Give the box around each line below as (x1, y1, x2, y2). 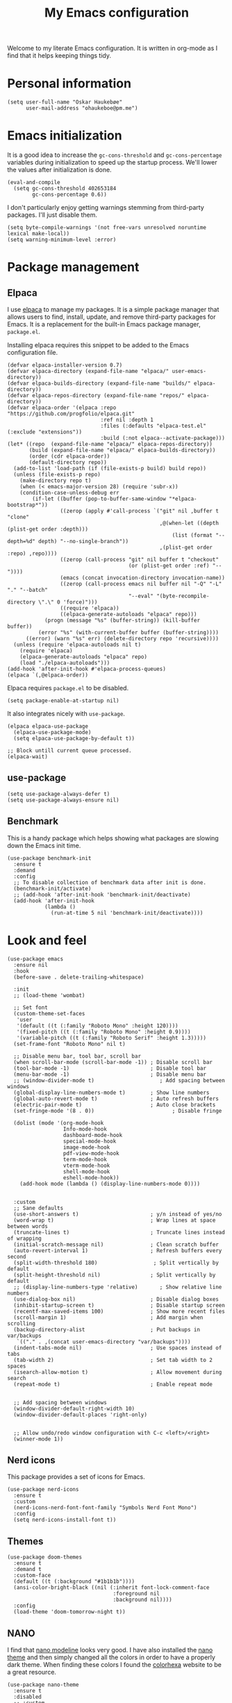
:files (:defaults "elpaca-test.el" (100, 422, 207, 430)
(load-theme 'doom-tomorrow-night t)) (13, 1609, 126, 1615)
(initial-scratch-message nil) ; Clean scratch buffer (13, 1241, 219, 1248)
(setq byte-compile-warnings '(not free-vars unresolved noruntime (7, 224, 207, 231)
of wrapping (7, 1235, 42, 1242)
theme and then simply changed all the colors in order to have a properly (7, 1653, 215, 1661)
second (7, 1253, 26, 1260)
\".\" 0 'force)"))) (38, 599, 98, 606)
